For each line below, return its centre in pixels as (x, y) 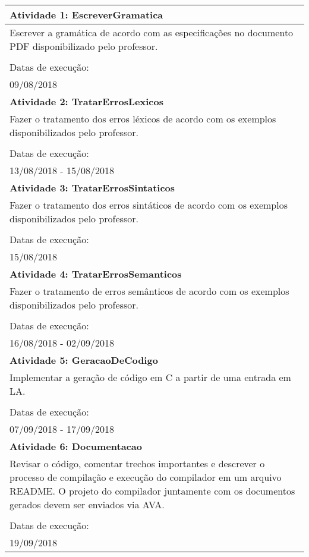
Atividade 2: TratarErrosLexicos (87, 101)
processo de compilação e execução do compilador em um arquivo (146, 477)
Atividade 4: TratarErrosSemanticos (96, 274)
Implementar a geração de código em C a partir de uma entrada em (150, 377)
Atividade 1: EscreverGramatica (86, 15)
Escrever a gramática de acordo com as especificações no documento (152, 32)
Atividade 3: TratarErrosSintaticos (92, 188)
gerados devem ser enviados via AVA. (87, 504)
